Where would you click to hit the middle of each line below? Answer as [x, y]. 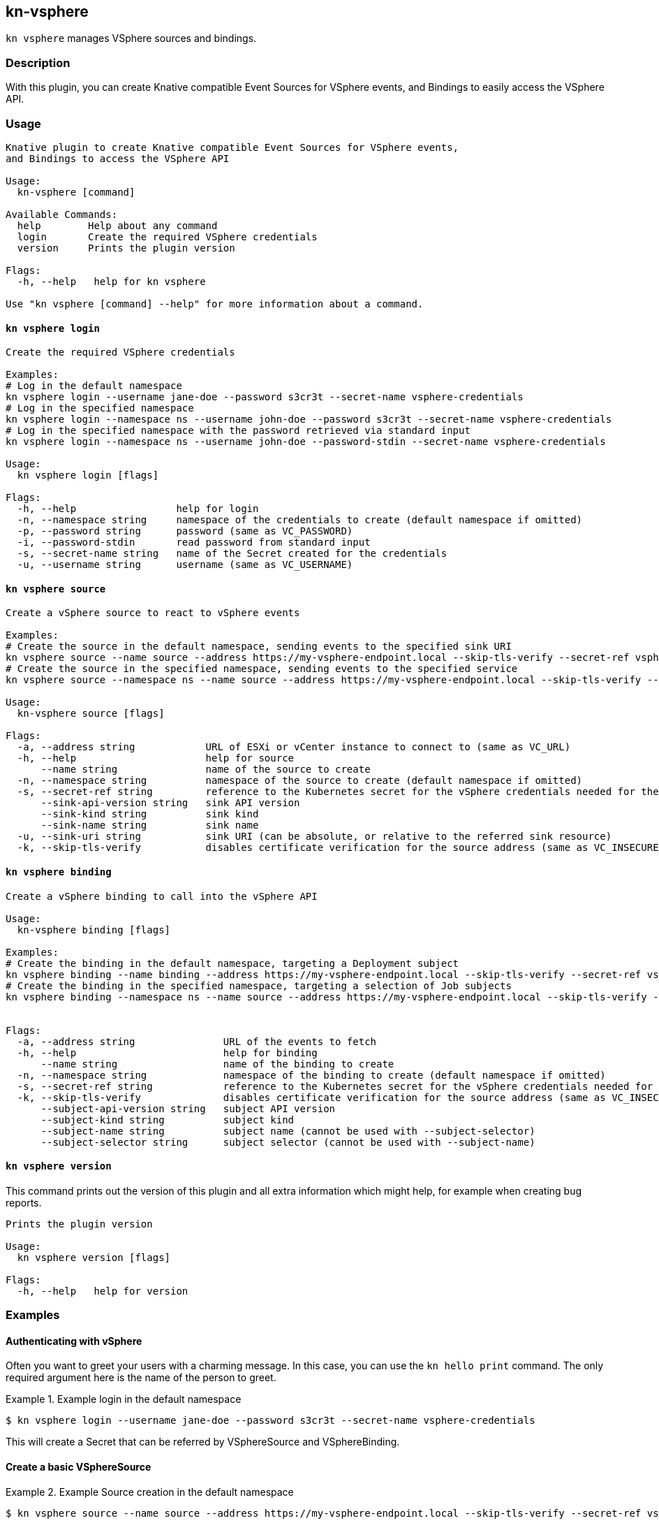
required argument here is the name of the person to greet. [141, 1378]
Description [38, 63]
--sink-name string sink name [150, 825]
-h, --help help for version [103, 1291]
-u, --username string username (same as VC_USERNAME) [185, 565]
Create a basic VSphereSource [79, 1467]
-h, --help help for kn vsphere [111, 281]
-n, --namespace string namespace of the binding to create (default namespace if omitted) [311, 1075]
